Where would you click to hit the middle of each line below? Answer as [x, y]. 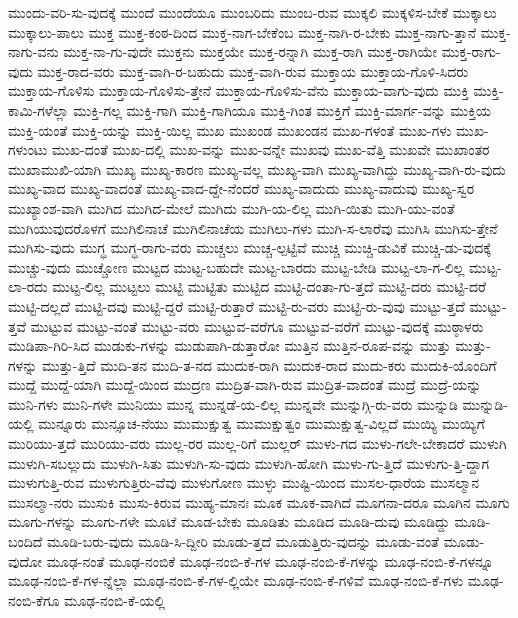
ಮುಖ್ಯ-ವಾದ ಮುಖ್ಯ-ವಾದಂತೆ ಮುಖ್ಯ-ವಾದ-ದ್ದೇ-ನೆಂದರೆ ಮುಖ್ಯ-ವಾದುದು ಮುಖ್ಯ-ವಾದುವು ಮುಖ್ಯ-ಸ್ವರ [241, 188]
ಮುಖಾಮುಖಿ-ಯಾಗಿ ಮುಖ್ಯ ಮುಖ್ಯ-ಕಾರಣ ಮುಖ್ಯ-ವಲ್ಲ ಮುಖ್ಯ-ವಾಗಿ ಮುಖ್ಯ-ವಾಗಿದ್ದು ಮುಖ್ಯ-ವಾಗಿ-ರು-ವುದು [257, 168]
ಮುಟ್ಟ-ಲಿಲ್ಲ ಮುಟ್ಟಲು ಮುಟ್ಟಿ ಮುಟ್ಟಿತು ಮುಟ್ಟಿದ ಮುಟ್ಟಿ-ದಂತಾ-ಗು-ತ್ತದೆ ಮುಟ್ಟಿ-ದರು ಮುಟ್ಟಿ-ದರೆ [269, 286]
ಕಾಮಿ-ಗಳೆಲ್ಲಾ [38, 109]
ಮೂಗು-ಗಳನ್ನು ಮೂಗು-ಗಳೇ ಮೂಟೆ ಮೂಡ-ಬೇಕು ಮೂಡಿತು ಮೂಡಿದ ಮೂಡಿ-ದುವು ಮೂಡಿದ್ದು [229, 521]
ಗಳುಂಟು [28, 149]
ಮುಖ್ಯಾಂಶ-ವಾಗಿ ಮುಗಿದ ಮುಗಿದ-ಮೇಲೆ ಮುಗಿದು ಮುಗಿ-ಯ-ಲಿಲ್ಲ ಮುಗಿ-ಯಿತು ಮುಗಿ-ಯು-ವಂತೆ [231, 207]
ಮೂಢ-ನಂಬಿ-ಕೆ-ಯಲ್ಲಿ [115, 599]
